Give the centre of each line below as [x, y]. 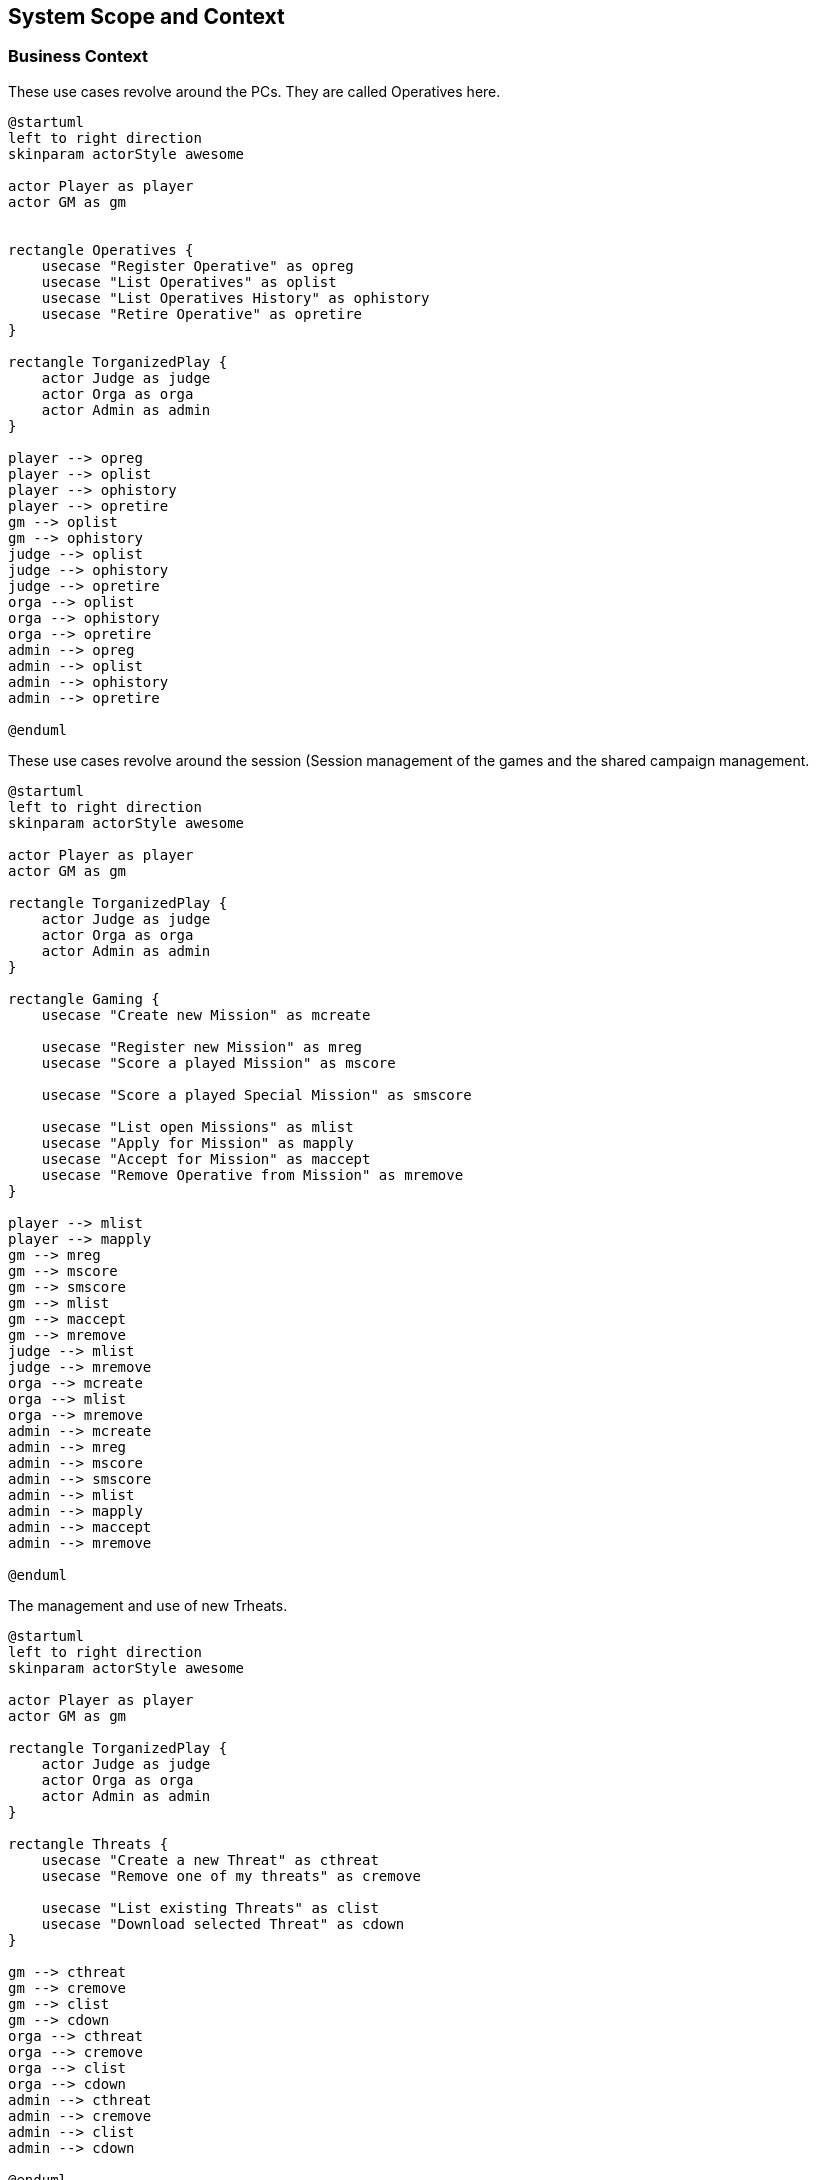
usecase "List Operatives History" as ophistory [235, 297]
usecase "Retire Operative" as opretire [202, 313]
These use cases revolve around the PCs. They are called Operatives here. [254, 91]
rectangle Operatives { [101, 249]
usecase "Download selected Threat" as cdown [223, 1923]
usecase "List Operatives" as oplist [189, 281]
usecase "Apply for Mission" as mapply [197, 1142]
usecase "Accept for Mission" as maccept [206, 1158]
